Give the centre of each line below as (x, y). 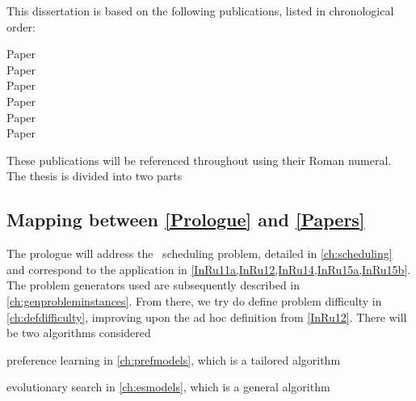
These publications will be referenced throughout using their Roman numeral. (199, 160)
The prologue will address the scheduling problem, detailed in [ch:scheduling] (200, 253)
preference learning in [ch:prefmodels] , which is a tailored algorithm (174, 359)
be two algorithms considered (79, 333)
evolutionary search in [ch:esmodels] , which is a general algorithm (168, 387)
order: (21, 26)
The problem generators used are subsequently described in (153, 285)
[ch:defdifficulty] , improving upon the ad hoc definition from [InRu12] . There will (207, 317)
